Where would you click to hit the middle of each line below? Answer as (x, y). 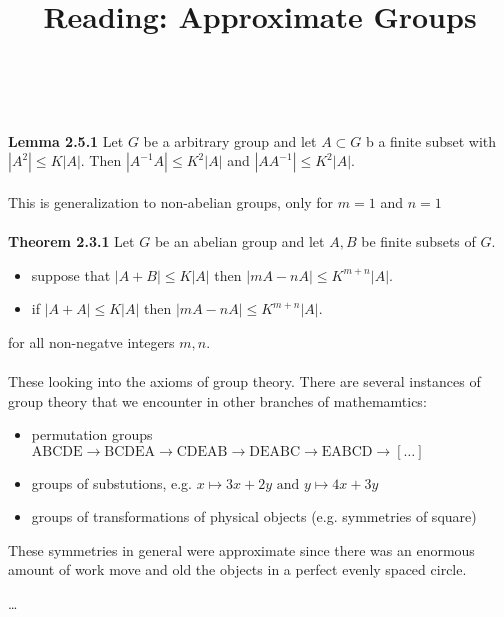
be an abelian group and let (239, 240)
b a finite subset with (431, 140)
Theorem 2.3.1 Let (71, 240)
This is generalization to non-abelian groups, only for (171, 201)
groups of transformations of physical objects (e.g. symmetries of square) (254, 516)
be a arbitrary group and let (230, 140)
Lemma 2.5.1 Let (66, 140)
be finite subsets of (418, 240)
